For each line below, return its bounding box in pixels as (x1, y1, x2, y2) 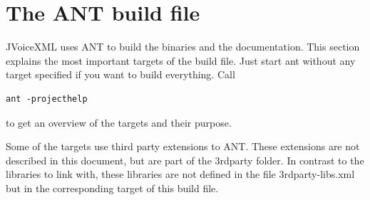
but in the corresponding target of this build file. (6, 180, 219, 195)
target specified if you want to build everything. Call (6, 67, 235, 82)
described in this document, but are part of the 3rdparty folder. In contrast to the (6, 152, 364, 167)
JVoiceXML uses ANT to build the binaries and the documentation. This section (6, 39, 360, 54)
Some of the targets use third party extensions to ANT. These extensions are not (6, 139, 360, 154)
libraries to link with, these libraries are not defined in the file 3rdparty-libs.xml (6, 167, 355, 181)
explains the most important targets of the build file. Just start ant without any (6, 53, 356, 68)
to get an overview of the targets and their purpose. (6, 115, 232, 130)
